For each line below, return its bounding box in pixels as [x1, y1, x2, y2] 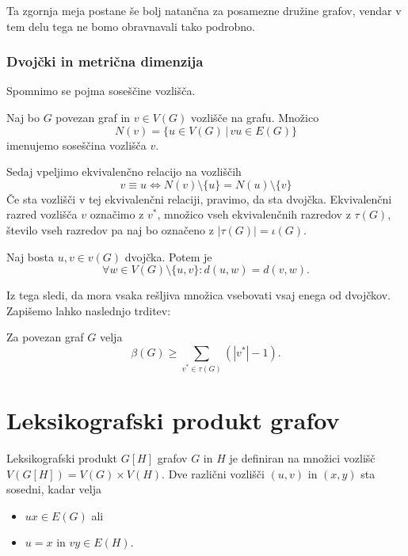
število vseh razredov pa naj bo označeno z [6, 221, 214, 238]
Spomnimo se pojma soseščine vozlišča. [6, 82, 196, 99]
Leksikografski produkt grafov [6, 404, 340, 436]
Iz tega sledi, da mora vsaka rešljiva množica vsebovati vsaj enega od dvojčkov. [6, 287, 391, 303]
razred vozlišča [6, 206, 78, 223]
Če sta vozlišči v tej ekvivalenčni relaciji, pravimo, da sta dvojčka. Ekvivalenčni [6, 190, 392, 207]
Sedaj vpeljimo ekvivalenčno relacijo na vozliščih [6, 163, 242, 180]
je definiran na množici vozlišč [229, 450, 376, 466]
